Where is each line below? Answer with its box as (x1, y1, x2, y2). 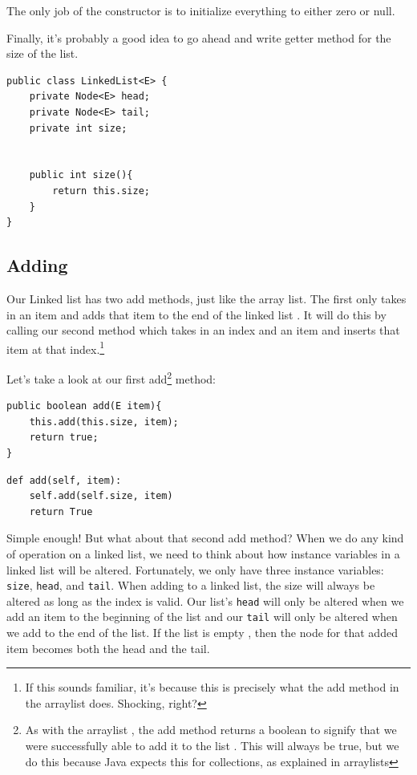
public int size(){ (29, 169, 133, 181)
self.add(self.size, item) (29, 490, 173, 502)
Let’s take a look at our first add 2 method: (6, 367, 216, 387)
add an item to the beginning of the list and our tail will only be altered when (6, 608, 398, 625)
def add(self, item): (6, 474, 122, 486)
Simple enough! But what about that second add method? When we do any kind (6, 530, 404, 546)
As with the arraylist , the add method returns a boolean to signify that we (25, 721, 397, 738)
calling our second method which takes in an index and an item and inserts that (6, 322, 400, 339)
